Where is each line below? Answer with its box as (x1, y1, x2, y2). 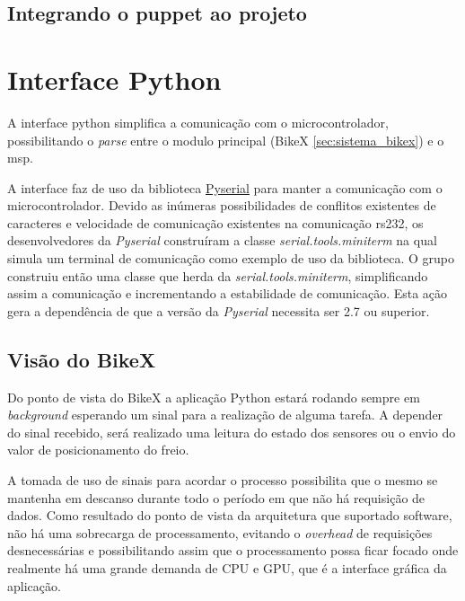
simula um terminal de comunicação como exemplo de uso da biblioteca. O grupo (7, 249, 454, 268)
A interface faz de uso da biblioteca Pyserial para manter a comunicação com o (7, 178, 443, 197)
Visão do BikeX (7, 345, 156, 373)
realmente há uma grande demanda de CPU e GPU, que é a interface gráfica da (7, 558, 447, 577)
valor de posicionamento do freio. (7, 440, 189, 459)
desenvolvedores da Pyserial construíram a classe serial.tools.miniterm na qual (7, 231, 437, 250)
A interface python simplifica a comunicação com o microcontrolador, (7, 112, 389, 131)
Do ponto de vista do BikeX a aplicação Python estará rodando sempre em (7, 387, 420, 406)
